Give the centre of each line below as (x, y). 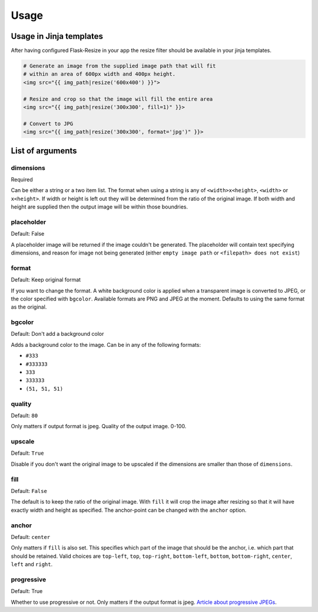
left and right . (32, 564)
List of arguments (44, 150)
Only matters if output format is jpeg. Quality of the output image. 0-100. (99, 426)
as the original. (29, 307)
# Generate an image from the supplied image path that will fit (120, 66)
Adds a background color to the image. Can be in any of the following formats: (106, 345)
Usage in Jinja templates (57, 36)
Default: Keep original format (46, 280)
